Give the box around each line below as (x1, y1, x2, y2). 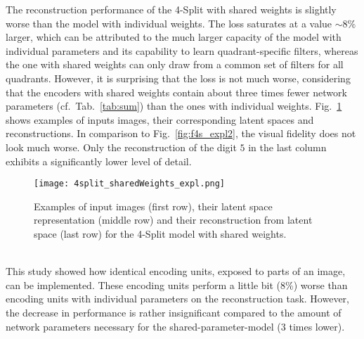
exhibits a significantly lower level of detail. (6, 153, 192, 168)
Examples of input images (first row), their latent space (34, 198, 273, 213)
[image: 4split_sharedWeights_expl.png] (34, 179, 226, 189)
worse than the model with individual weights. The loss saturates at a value (6, 15, 332, 30)
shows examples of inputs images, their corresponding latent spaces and (6, 112, 314, 127)
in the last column (248, 139, 327, 154)
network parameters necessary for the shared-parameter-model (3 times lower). (6, 319, 345, 333)
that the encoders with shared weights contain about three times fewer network (6, 84, 347, 99)
